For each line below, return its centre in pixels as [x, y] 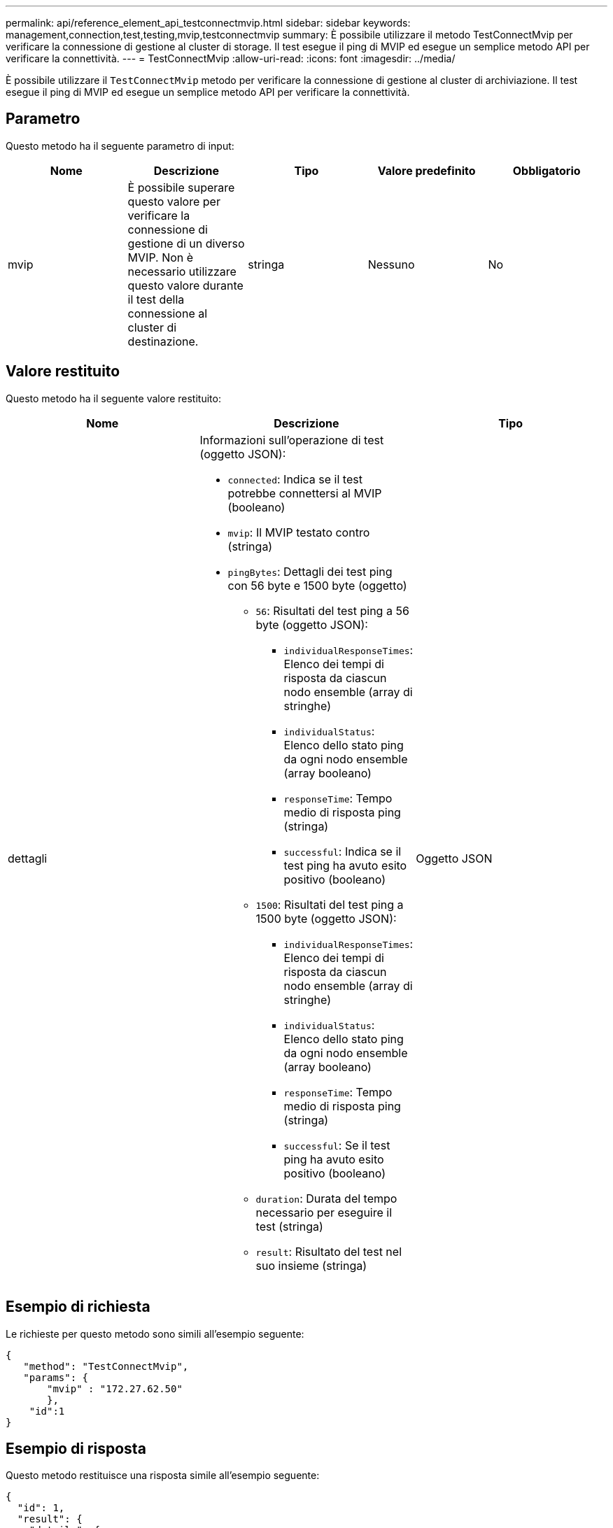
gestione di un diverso [186, 243]
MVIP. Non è [161, 257]
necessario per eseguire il [324, 1212]
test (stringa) [289, 1226]
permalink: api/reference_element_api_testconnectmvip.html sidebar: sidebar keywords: [208, 23]
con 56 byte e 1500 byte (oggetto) [317, 585]
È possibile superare [181, 187]
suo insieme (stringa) [311, 1265]
